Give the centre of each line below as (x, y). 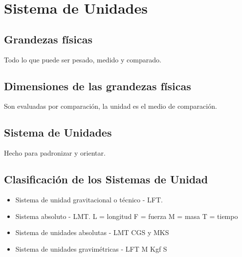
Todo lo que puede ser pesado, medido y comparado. (83, 59)
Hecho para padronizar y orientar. (55, 153)
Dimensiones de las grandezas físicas (98, 86)
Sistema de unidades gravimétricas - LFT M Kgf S (91, 248)
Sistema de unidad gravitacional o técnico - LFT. (89, 199)
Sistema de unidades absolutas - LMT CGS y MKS (92, 232)
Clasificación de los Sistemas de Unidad (106, 179)
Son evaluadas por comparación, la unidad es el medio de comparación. (110, 106)
